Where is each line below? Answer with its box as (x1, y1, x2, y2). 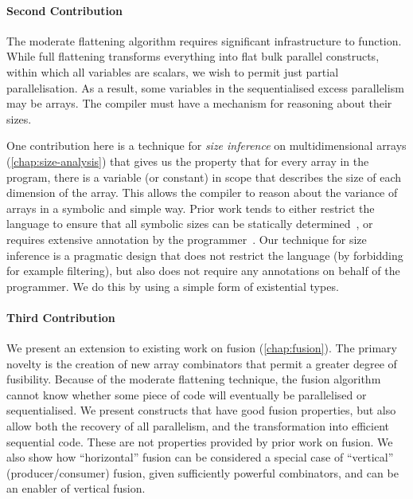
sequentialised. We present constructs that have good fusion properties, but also (6, 402, 396, 418)
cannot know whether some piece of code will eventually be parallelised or (6, 386, 367, 403)
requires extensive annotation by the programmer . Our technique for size (6, 230, 367, 247)
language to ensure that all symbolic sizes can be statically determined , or (6, 215, 373, 232)
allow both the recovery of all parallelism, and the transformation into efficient (6, 418, 390, 434)
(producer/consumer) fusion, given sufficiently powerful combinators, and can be (6, 464, 399, 481)
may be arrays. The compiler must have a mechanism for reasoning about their (6, 95, 392, 112)
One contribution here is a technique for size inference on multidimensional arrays (6, 137, 407, 154)
